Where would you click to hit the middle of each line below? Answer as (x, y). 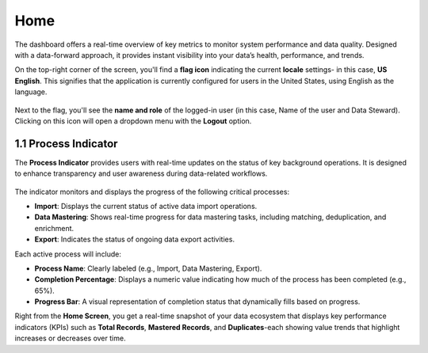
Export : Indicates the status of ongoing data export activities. (135, 239)
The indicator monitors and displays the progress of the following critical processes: (152, 192)
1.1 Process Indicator (66, 144)
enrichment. (54, 228)
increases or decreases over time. (70, 338)
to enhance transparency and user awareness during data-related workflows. (141, 173)
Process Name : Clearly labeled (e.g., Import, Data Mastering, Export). (148, 268)
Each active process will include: (68, 254)
